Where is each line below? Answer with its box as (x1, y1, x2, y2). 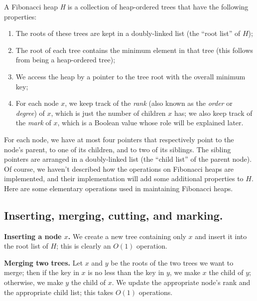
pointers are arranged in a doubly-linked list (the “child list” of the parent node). (4, 154, 252, 164)
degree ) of (15, 107, 45, 118)
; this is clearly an (56, 241, 111, 251)
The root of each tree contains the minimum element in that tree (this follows (15, 44, 254, 55)
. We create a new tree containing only (68, 231, 186, 241)
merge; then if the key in (4, 267, 79, 278)
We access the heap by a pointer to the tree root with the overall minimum (15, 71, 246, 81)
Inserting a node (4, 231, 62, 241)
